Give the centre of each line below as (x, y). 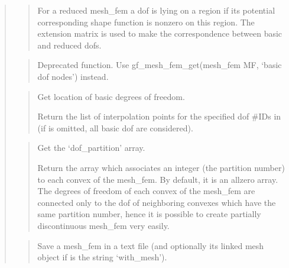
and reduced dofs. (69, 45)
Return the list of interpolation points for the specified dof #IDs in (159, 116)
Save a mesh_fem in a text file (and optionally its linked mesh (151, 245)
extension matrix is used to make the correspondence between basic (160, 33)
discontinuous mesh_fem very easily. (103, 225)
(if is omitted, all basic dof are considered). (115, 127)
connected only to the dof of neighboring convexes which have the (157, 202)
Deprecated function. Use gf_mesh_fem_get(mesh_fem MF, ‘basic (160, 65)
